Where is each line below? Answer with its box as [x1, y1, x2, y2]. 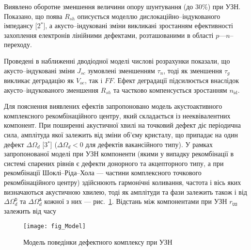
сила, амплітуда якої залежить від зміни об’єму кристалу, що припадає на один [4, 129, 238, 139]
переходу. [4, 39, 32, 50]
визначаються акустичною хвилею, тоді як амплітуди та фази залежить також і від [4, 186, 247, 197]
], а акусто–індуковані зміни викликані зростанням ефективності [43, 20, 234, 31]
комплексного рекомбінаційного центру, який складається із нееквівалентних [4, 110, 231, 120]
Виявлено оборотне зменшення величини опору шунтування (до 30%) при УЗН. [4, 1, 241, 11]
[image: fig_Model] [23, 223, 86, 230]
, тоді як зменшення [163, 65, 222, 75]
